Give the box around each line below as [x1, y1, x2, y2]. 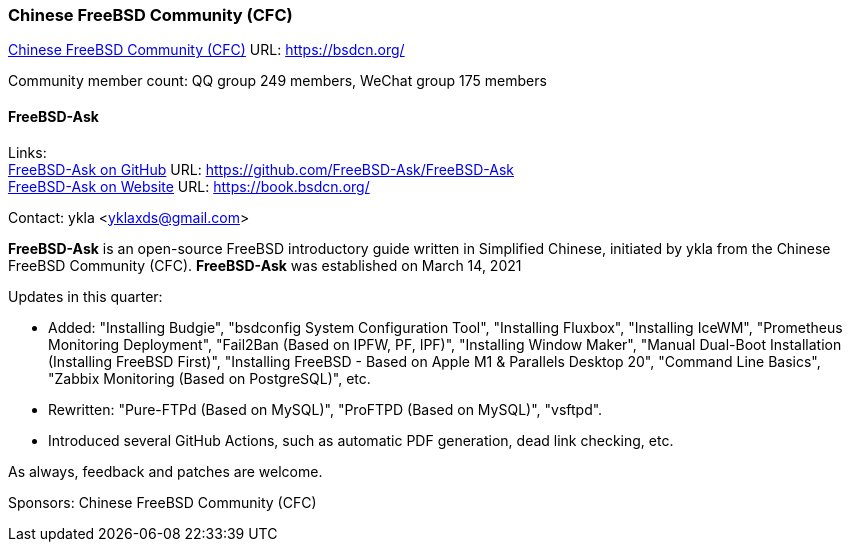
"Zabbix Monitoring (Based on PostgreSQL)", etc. [48, 369, 371, 387]
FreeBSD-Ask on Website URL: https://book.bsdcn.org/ [8, 177, 370, 195]
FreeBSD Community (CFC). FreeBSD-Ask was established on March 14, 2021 [8, 256, 522, 274]
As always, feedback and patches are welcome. [8, 462, 323, 480]
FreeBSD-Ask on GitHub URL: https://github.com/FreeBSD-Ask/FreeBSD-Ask [8, 160, 514, 178]
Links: [8, 143, 47, 161]
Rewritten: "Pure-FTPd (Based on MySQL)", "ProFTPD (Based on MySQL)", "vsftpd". [48, 400, 603, 418]
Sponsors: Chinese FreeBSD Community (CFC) [8, 493, 317, 511]
